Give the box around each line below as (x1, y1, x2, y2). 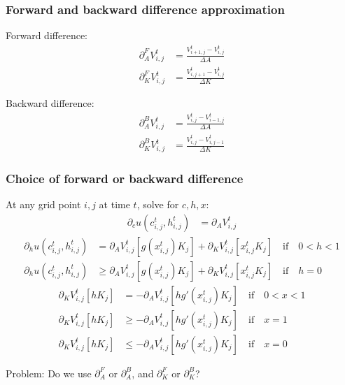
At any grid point (6, 197, 81, 212)
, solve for (136, 197, 179, 212)
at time (99, 197, 130, 212)
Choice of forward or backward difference (6, 169, 244, 187)
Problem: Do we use (6, 365, 92, 380)
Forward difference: (6, 28, 87, 43)
